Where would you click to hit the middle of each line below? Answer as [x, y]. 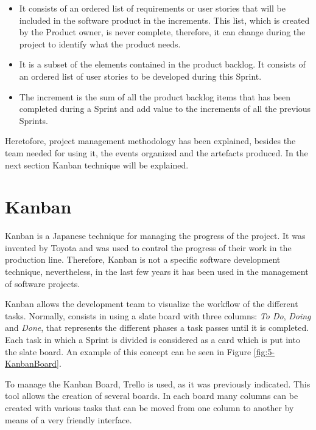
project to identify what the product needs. [100, 43]
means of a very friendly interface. [68, 419]
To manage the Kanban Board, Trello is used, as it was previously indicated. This [158, 383]
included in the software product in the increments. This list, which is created [164, 20]
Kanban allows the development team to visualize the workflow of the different [152, 304]
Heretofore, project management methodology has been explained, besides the [150, 141]
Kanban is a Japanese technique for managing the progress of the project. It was [155, 236]
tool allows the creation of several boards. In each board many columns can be [152, 396]
